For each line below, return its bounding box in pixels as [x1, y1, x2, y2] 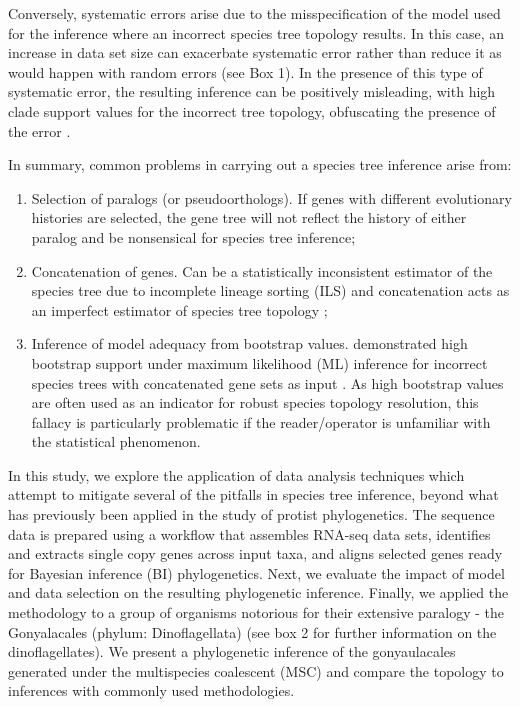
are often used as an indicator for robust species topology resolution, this [31, 392, 479, 413]
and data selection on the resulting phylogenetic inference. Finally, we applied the [8, 582, 509, 603]
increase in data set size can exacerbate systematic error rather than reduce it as [8, 42, 502, 63]
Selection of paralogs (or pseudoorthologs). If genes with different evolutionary [31, 187, 512, 208]
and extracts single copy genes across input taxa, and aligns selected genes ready [8, 543, 503, 564]
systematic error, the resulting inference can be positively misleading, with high [8, 81, 496, 102]
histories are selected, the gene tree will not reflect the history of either [31, 207, 467, 228]
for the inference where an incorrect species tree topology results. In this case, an [8, 22, 505, 43]
